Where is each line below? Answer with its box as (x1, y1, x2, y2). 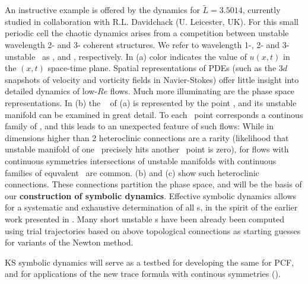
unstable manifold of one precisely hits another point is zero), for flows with (5, 143, 289, 155)
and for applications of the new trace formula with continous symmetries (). (5, 267, 281, 280)
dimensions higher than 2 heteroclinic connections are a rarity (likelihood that (5, 131, 289, 143)
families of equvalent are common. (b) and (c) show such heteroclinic (5, 166, 259, 178)
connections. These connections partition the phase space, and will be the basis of (5, 178, 302, 190)
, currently (242, 4, 281, 16)
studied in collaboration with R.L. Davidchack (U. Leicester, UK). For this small (5, 15, 299, 27)
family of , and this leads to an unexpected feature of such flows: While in (5, 120, 274, 132)
